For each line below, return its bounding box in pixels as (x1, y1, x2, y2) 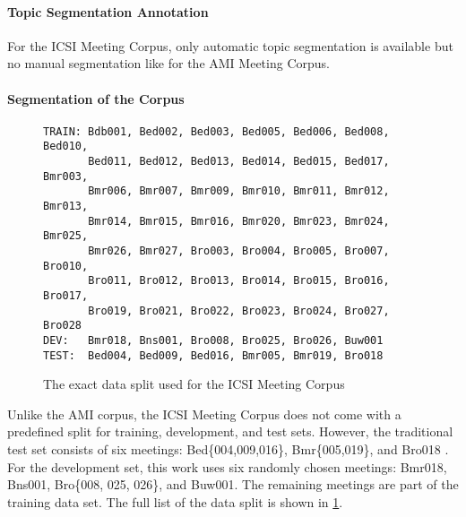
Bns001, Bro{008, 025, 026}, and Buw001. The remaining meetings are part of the (7, 475, 459, 494)
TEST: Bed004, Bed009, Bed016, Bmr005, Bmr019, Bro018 (43, 349, 384, 362)
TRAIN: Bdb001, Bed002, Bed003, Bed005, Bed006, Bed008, (43, 125, 390, 138)
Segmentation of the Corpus (7, 89, 185, 108)
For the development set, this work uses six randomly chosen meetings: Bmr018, (7, 457, 447, 476)
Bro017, (43, 289, 89, 302)
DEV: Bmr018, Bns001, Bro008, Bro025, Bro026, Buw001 (43, 333, 384, 347)
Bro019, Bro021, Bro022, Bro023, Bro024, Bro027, (88, 304, 390, 317)
